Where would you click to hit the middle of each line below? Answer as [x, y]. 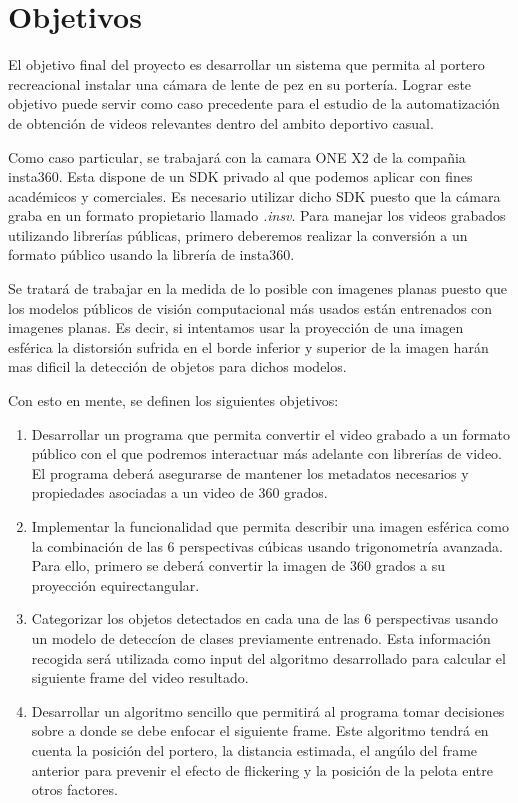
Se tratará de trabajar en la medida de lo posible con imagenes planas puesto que [258, 288]
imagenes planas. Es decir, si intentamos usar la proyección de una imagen [236, 327]
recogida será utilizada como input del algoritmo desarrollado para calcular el [268, 657]
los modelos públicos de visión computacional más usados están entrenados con [250, 307]
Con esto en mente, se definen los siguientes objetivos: [173, 400]
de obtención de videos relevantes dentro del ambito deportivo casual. [221, 122]
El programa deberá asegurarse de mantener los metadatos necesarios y [250, 472]
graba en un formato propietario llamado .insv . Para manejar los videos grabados [257, 215]
